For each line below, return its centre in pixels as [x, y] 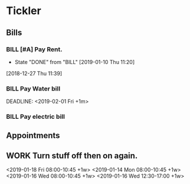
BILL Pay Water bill [33, 88]
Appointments [33, 136]
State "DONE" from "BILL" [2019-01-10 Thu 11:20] [75, 62]
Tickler [24, 11]
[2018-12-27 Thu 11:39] [34, 73]
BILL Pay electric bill [35, 117]
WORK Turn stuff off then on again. [72, 155]
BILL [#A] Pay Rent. [35, 49]
